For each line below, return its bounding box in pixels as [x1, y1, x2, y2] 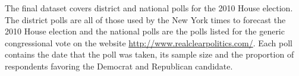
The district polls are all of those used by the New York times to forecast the [5, 13, 286, 26]
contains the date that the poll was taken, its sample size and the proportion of [5, 48, 294, 61]
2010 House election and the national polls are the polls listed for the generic [5, 25, 285, 37]
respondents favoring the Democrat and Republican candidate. [5, 59, 233, 72]
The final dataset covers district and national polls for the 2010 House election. [5, 2, 293, 14]
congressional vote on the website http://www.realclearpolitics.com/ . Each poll [5, 36, 293, 49]
